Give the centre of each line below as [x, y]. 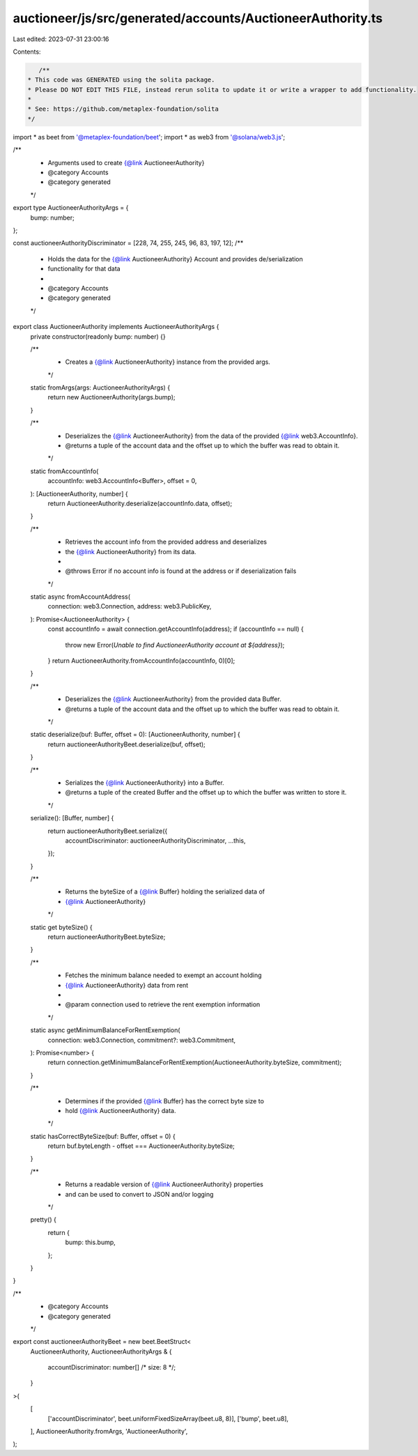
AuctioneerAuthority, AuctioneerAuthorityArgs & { [101, 1351]
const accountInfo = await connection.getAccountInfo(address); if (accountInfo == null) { [176, 629]
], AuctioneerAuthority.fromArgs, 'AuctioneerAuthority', [109, 1432]
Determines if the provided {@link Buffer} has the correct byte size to [165, 1101]
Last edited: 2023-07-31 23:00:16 [61, 39]
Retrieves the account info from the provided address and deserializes [166, 542]
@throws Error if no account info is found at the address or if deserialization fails [181, 571]
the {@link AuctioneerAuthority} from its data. [131, 551]
